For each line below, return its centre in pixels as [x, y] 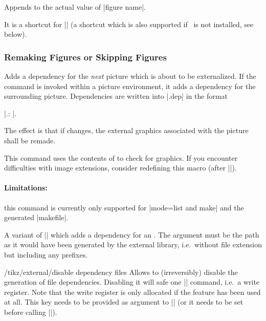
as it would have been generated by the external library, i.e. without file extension [133, 244]
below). [16, 34]
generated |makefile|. [36, 217]
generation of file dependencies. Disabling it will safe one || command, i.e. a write [132, 282]
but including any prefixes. [46, 254]
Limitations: [26, 188]
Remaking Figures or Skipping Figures [85, 57]
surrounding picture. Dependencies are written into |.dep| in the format [116, 96]
